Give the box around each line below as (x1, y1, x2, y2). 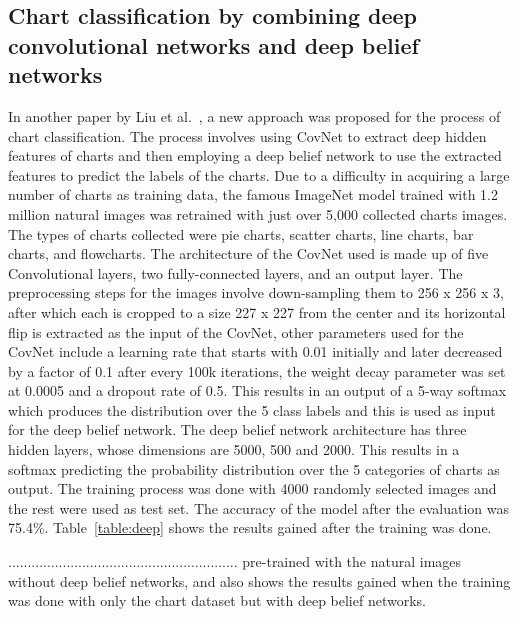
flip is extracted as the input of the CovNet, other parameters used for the (8, 321, 464, 342)
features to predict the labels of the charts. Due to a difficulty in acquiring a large (8, 164, 510, 185)
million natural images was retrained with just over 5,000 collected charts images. (8, 203, 508, 224)
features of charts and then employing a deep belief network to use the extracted (8, 145, 502, 166)
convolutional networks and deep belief (8, 29, 419, 60)
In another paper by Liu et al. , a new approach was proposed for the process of (8, 105, 501, 126)
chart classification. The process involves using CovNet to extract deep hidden (8, 125, 487, 146)
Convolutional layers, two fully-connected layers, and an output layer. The (8, 262, 463, 283)
